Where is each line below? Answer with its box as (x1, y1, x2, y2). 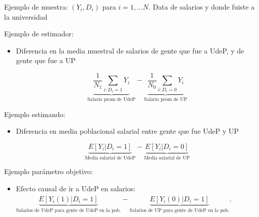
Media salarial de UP (144, 155, 190, 160)
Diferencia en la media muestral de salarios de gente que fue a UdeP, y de (16, 45, 244, 56)
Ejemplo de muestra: (4, 2, 68, 12)
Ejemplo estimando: (4, 108, 66, 119)
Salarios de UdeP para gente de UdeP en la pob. (16, 207, 121, 213)
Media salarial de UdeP (84, 155, 136, 160)
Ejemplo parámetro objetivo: (4, 166, 93, 177)
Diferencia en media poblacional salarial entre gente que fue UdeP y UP (16, 126, 239, 136)
